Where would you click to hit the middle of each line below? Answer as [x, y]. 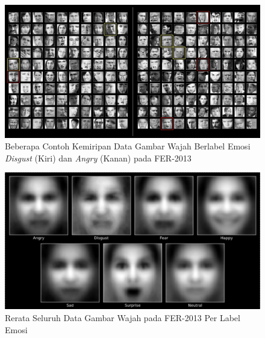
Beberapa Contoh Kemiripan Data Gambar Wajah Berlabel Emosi [128, 146]
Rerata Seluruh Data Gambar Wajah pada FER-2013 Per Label [123, 317]
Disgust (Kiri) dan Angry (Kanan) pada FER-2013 [98, 158]
